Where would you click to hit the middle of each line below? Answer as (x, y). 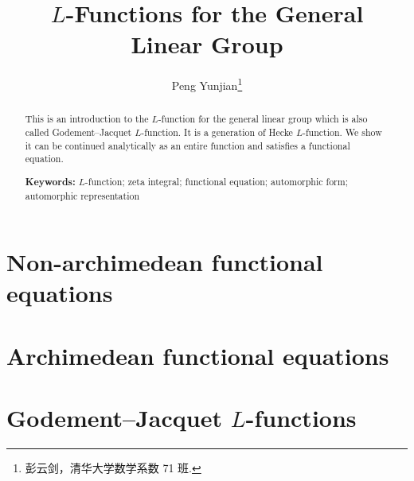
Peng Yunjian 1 (207, 84)
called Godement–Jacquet (78, 132)
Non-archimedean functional (165, 262)
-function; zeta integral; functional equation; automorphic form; (216, 181)
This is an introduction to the (87, 119)
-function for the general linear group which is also (263, 119)
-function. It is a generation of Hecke (217, 132)
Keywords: (50, 181)
